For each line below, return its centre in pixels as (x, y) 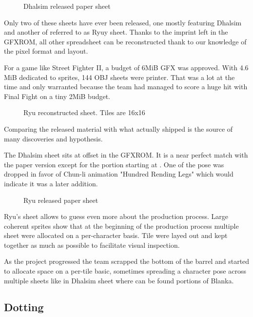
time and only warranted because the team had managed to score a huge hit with (126, 87)
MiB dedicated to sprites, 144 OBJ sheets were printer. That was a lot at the (119, 77)
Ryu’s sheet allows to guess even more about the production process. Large (116, 216)
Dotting (24, 307)
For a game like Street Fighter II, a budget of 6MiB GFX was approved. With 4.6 (126, 67)
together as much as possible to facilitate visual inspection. (92, 245)
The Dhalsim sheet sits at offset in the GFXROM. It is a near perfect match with (126, 155)
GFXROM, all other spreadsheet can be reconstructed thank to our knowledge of (125, 41)
